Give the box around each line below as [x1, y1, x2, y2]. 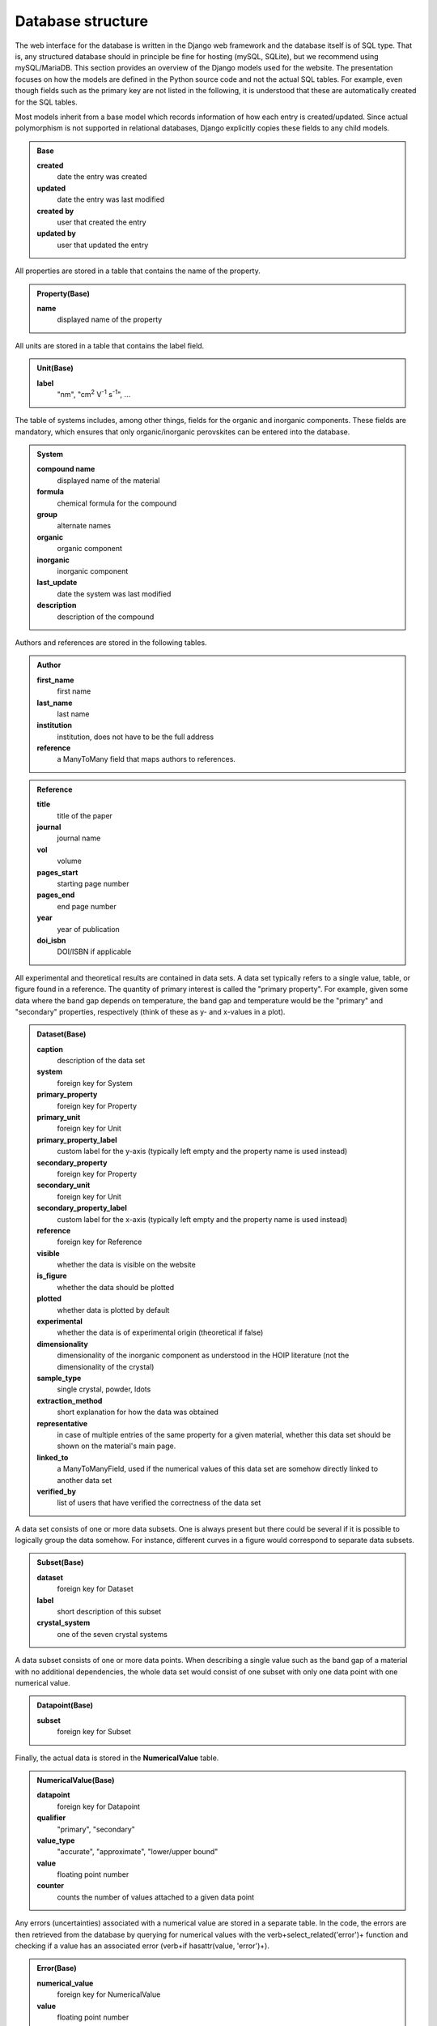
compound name [36, 464, 95, 474]
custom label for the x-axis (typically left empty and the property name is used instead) [57, 1214, 348, 1224]
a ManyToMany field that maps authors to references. [57, 754, 236, 764]
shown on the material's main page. [57, 1441, 176, 1451]
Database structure [15, 12, 149, 30]
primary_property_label [36, 1135, 117, 1144]
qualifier [36, 1813, 66, 1823]
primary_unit [36, 1113, 81, 1122]
